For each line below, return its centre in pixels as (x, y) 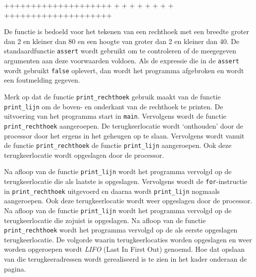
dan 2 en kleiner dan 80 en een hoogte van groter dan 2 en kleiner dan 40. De (122, 41)
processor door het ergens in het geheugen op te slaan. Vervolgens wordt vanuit (124, 135)
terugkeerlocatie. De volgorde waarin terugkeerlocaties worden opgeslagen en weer (128, 239)
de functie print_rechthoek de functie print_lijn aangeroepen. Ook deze (118, 145)
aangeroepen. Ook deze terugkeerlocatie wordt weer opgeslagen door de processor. (128, 201)
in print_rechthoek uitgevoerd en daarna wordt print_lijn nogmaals (112, 191)
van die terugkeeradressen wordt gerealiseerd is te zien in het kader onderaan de (126, 259)
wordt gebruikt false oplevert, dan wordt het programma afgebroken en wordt (124, 70)
